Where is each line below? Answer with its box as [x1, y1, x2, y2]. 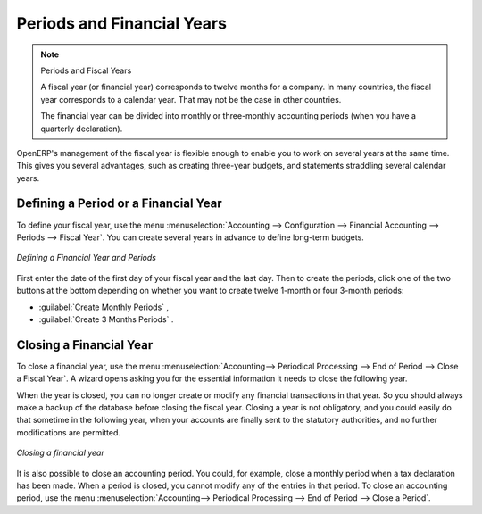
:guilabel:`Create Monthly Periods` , [38, 302, 170, 312]
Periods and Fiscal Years [40, 65, 132, 76]
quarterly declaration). [40, 123, 123, 134]
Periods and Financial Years [16, 13, 228, 33]
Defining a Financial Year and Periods [16, 253, 156, 263]
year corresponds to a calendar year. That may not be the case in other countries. [40, 94, 342, 104]
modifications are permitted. [16, 427, 120, 437]
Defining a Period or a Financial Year [16, 196, 222, 211]
